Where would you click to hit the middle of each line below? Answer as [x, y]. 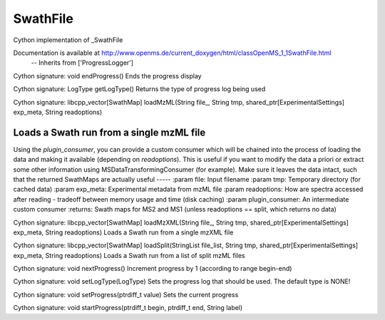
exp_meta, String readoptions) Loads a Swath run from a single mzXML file [123, 232]
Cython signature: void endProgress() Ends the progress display [108, 76]
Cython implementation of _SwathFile [68, 40]
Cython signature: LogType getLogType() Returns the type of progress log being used [139, 89]
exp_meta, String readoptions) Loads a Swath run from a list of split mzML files [129, 255]
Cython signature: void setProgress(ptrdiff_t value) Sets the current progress [126, 294]
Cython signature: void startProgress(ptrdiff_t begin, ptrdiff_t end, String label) [128, 308]
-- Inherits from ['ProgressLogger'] [82, 63]
